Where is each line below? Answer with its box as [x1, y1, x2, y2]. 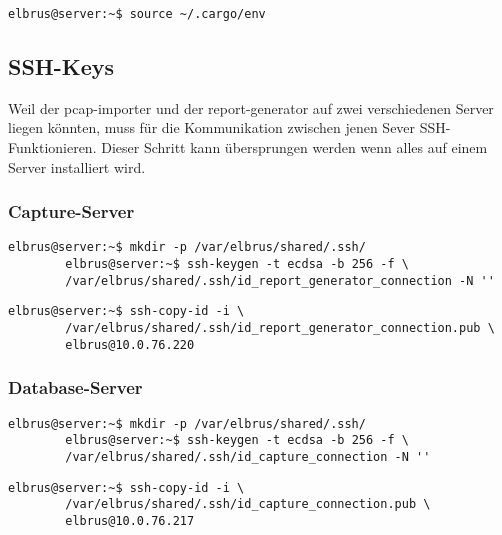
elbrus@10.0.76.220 [65, 337, 195, 352]
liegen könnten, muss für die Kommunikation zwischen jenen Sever [8, 117, 416, 138]
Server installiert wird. [8, 156, 146, 177]
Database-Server [8, 375, 143, 400]
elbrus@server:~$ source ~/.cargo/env [8, 7, 266, 21]
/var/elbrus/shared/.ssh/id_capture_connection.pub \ [65, 497, 431, 512]
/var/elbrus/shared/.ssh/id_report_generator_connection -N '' [65, 273, 495, 288]
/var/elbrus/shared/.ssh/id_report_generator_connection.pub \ [65, 321, 495, 336]
